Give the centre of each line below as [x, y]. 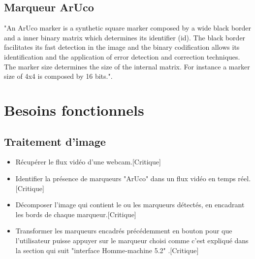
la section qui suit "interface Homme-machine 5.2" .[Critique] [107, 250]
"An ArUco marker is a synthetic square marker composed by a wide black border [128, 28]
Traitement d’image [55, 141]
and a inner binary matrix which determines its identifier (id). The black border [125, 37]
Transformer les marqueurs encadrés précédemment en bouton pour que [124, 231]
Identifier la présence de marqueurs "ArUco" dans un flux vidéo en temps [126, 178]
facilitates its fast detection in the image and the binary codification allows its [122, 47]
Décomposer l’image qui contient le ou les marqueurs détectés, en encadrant [130, 205]
